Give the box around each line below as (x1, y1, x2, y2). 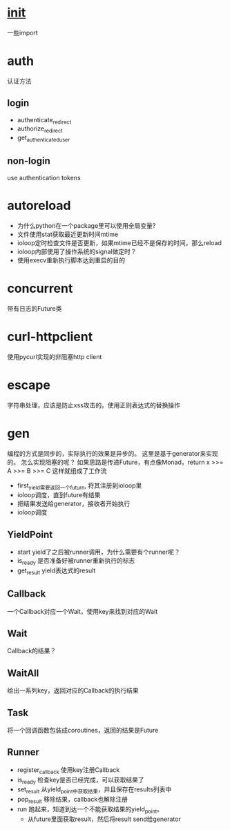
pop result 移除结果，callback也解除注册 (17, 795, 128, 805)
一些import (7, 28, 38, 37)
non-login (7, 155, 50, 167)
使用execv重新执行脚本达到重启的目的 (17, 255, 126, 264)
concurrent (7, 281, 73, 296)
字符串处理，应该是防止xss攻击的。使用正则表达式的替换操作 (7, 400, 181, 409)
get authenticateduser (17, 133, 70, 144)
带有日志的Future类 (7, 304, 62, 312)
